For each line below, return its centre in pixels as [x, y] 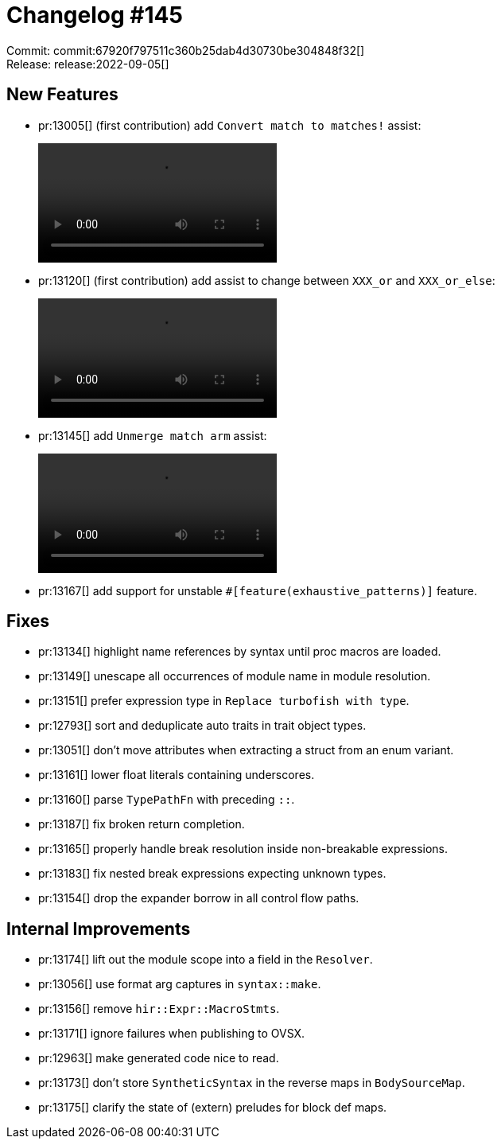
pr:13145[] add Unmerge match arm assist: [153, 435]
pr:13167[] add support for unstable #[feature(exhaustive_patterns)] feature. [258, 590]
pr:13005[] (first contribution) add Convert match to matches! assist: [230, 125]
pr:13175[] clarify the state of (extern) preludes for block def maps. [213, 1108]
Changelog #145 [95, 15]
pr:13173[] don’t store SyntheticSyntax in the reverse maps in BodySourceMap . [252, 1083]
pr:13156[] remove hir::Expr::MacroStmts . [159, 1009]
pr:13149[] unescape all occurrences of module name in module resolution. [235, 676]
